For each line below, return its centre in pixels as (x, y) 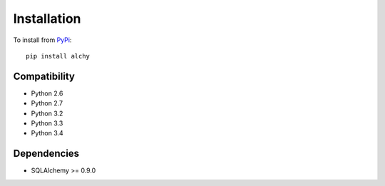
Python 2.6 (47, 93)
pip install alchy (58, 56)
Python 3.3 (47, 123)
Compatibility (44, 76)
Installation (47, 19)
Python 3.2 (47, 113)
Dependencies (46, 154)
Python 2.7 (47, 103)
